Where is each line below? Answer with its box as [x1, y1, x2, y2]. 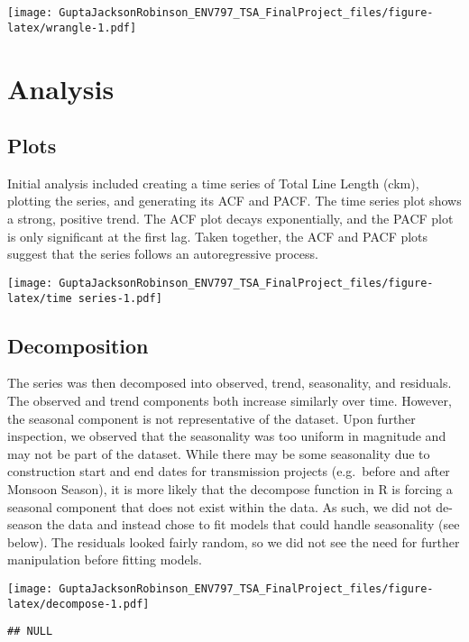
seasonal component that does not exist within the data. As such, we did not [7, 497, 432, 516]
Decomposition [7, 331, 149, 359]
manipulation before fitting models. [7, 550, 202, 569]
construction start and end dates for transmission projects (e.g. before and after [7, 462, 450, 481]
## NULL [7, 625, 53, 638]
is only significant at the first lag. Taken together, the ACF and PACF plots [7, 226, 428, 245]
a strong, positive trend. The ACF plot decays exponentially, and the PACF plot [7, 209, 454, 228]
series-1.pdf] [78, 291, 162, 305]
